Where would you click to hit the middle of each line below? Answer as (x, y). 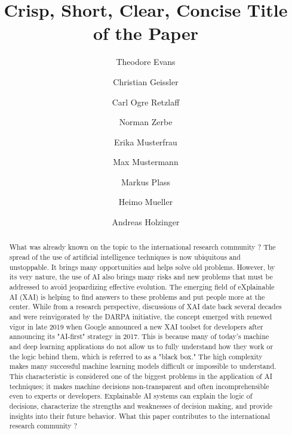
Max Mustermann (146, 162)
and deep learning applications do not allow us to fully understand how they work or (141, 347)
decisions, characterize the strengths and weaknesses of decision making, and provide (141, 406)
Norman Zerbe (146, 122)
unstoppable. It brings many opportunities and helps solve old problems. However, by (142, 267)
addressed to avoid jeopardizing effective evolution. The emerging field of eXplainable (142, 287)
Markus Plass (146, 181)
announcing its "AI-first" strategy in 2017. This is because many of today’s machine (139, 336)
